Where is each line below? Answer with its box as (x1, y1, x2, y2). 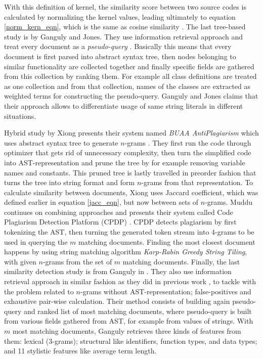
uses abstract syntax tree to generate (4, 137, 118, 148)
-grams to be (215, 227, 254, 237)
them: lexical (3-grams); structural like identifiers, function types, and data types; (4, 335, 257, 346)
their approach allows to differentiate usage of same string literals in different (4, 100, 243, 111)
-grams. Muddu (205, 197, 253, 207)
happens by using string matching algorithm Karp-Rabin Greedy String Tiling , (4, 246, 247, 257)
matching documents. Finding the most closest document (78, 236, 255, 247)
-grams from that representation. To (141, 177, 253, 188)
